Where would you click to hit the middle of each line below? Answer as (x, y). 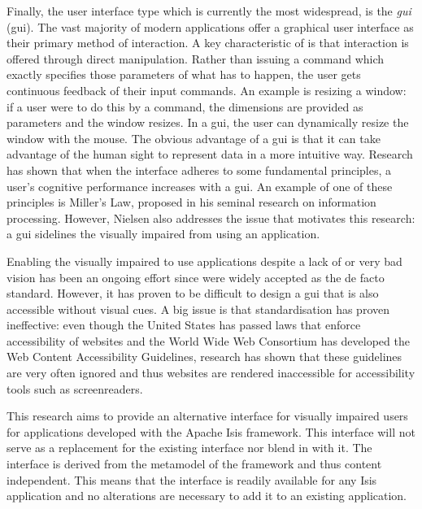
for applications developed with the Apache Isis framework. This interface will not (211, 431)
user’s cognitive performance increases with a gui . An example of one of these (200, 186)
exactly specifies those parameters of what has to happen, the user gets (184, 74)
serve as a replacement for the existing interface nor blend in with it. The (189, 448)
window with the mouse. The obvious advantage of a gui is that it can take (194, 138)
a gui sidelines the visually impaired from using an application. (163, 234)
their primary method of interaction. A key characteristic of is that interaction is (208, 43)
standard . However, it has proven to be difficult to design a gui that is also (193, 293)
